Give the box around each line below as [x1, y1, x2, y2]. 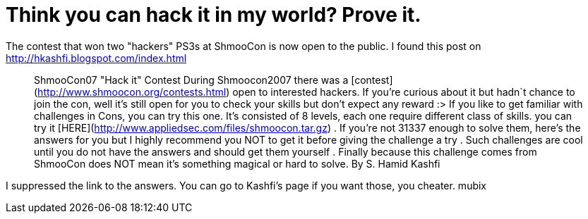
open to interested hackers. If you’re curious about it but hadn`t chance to [232, 85, 575, 98]
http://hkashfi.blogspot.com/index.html [6, 51, 187, 64]
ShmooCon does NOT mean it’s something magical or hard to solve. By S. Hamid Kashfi [34, 157, 440, 170]
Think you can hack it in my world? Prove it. [6, 3, 421, 27]
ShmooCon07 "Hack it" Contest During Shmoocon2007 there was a [34, 73, 349, 86]
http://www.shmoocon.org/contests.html [37, 85, 227, 98]
